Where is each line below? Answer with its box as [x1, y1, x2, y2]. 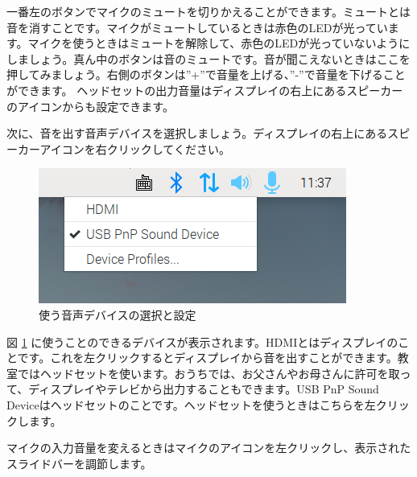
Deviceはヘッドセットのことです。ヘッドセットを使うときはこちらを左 [6, 396, 376, 413]
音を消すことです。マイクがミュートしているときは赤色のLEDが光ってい [6, 19, 388, 35]
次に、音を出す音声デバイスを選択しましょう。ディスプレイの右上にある [6, 125, 388, 142]
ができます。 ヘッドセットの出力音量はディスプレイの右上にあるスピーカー [6, 81, 403, 98]
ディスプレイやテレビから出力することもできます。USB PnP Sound [28, 380, 379, 397]
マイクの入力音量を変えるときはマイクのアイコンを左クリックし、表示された [6, 439, 411, 456]
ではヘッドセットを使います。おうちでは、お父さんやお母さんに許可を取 [17, 364, 400, 381]
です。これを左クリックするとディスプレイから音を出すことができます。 [17, 349, 398, 366]
